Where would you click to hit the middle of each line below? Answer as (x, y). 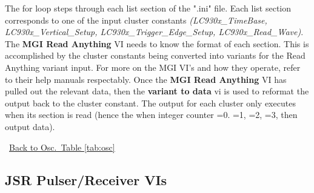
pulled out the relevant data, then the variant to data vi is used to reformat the (157, 91)
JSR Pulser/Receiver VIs (86, 179)
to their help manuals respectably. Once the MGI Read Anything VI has (146, 79)
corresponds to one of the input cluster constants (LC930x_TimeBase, (136, 20)
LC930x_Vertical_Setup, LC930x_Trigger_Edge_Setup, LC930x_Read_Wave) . (154, 32)
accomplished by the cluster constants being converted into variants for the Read (155, 55)
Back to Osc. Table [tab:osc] (62, 147)
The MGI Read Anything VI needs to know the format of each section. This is (157, 43)
